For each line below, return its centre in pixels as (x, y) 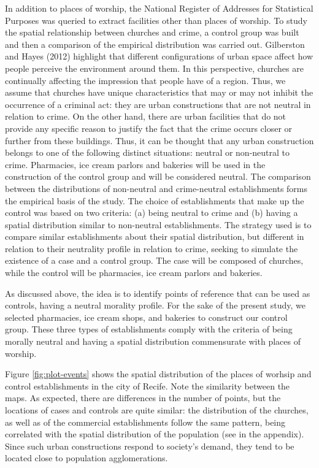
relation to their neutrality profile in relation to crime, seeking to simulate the (152, 248)
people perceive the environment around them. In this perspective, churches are (154, 68)
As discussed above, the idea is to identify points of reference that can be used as (158, 293)
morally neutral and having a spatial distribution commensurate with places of (153, 341)
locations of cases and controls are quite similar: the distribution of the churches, (157, 410)
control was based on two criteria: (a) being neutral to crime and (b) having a (152, 213)
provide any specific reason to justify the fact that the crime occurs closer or (149, 128)
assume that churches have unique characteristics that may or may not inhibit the (159, 92)
